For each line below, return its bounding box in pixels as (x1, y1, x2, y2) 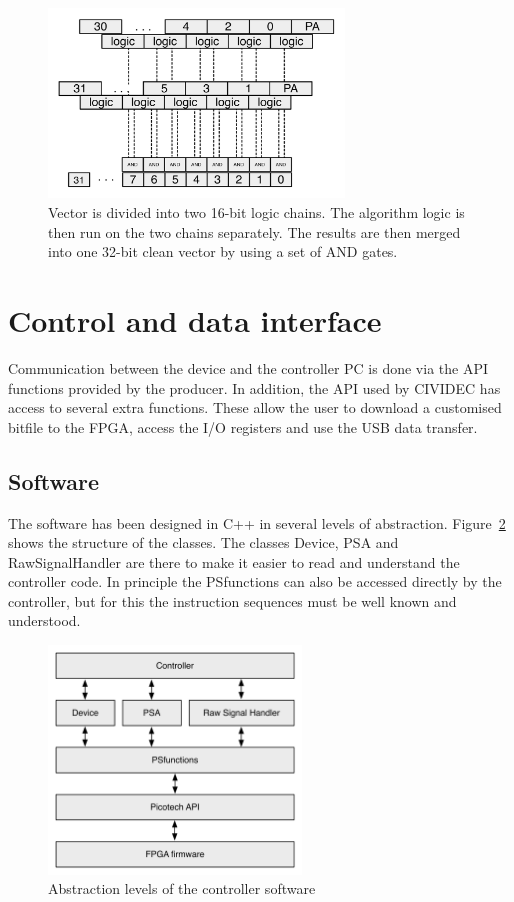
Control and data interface (8, 299, 382, 340)
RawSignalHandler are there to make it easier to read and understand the (8, 551, 460, 572)
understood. (8, 610, 81, 631)
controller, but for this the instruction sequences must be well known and (8, 590, 457, 611)
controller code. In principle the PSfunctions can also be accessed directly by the (8, 571, 502, 592)
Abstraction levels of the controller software (48, 878, 316, 899)
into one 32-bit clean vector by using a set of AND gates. (48, 241, 398, 262)
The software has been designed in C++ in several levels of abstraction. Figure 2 (8, 512, 506, 533)
